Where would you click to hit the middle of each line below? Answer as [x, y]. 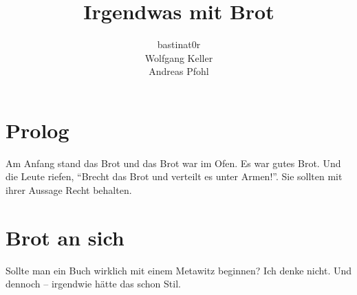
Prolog [37, 130]
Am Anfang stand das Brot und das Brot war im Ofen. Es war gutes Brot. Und [173, 163]
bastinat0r [179, 44]
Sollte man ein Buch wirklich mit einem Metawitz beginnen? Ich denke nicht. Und [179, 270]
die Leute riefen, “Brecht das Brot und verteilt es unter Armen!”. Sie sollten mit [174, 176]
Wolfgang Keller [179, 57]
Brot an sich [65, 237]
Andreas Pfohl [179, 71]
